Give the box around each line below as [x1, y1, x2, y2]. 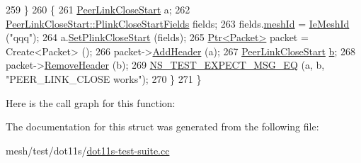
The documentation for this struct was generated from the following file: [6, 119, 319, 134]
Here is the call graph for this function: [6, 95, 176, 110]
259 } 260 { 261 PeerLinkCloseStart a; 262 [6, 2, 190, 16]
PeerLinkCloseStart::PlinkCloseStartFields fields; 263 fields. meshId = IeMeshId [6, 16, 350, 30]
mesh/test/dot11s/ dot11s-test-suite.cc [6, 142, 170, 157]
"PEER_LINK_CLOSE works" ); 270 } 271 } [6, 71, 202, 86]
